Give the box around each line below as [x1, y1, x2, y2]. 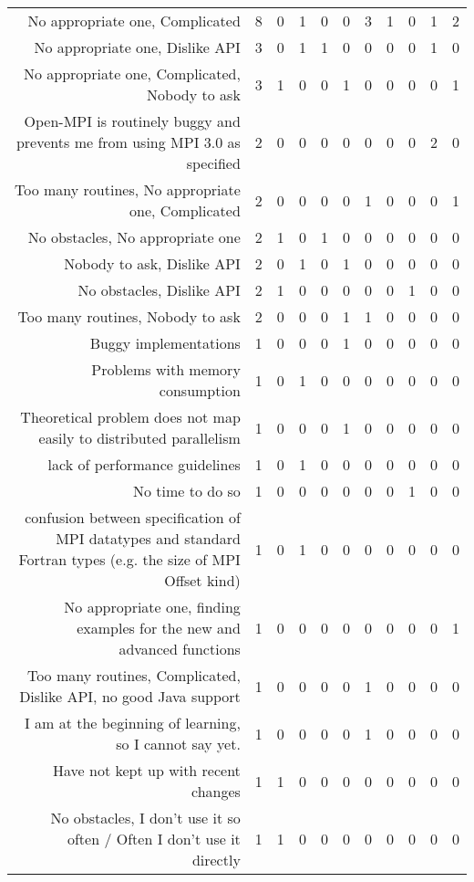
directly [191, 849, 241, 870]
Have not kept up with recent [53, 760, 241, 781]
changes [191, 781, 241, 802]
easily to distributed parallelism [38, 427, 241, 448]
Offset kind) [164, 570, 241, 591]
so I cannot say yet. [116, 733, 241, 754]
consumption [159, 380, 241, 401]
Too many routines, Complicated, [26, 665, 241, 686]
